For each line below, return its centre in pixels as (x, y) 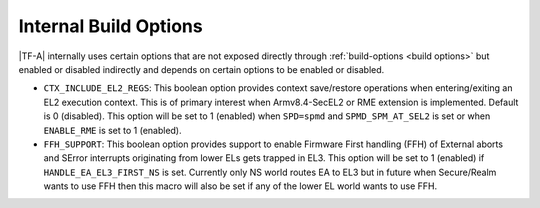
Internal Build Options (111, 26)
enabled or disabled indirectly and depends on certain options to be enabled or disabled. (201, 69)
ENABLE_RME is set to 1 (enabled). (112, 130)
